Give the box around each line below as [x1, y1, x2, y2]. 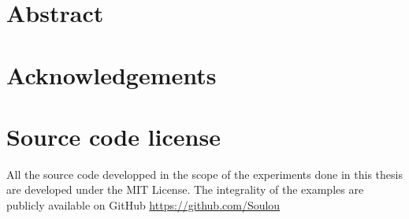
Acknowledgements [6, 58, 217, 91]
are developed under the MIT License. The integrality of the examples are [6, 181, 364, 198]
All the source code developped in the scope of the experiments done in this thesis [6, 165, 403, 182]
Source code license [6, 120, 221, 152]
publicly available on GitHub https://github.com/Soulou [6, 197, 281, 213]
